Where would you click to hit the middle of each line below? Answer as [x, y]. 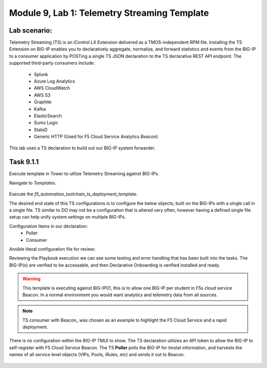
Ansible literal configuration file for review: [52, 249]
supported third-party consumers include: [52, 63]
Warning [31, 279]
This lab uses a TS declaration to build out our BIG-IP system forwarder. [82, 148]
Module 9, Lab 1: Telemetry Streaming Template [109, 13]
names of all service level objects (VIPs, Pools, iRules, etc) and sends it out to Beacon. [97, 355]
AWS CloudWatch [52, 88]
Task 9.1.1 [24, 162]
